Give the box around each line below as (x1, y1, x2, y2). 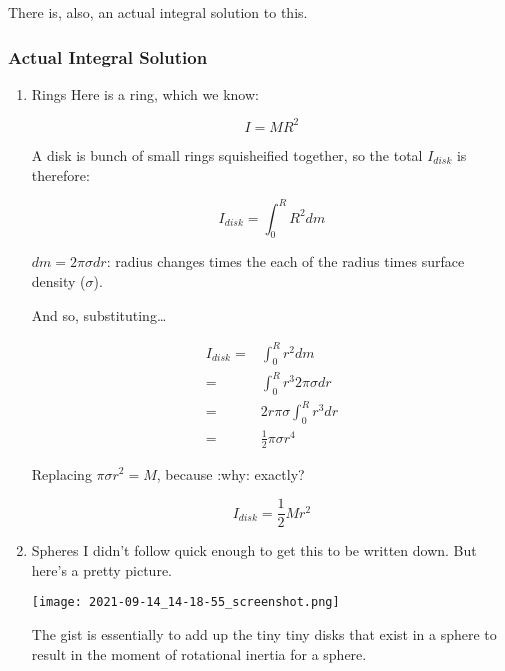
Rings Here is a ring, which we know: (31, 83, 259, 104)
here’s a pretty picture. (31, 559, 172, 580)
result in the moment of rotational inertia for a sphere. (31, 643, 367, 664)
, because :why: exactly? (156, 463, 305, 484)
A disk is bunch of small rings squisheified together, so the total (31, 144, 423, 165)
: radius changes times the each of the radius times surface (106, 251, 465, 272)
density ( (31, 270, 86, 291)
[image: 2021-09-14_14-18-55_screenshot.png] (31, 595, 340, 610)
